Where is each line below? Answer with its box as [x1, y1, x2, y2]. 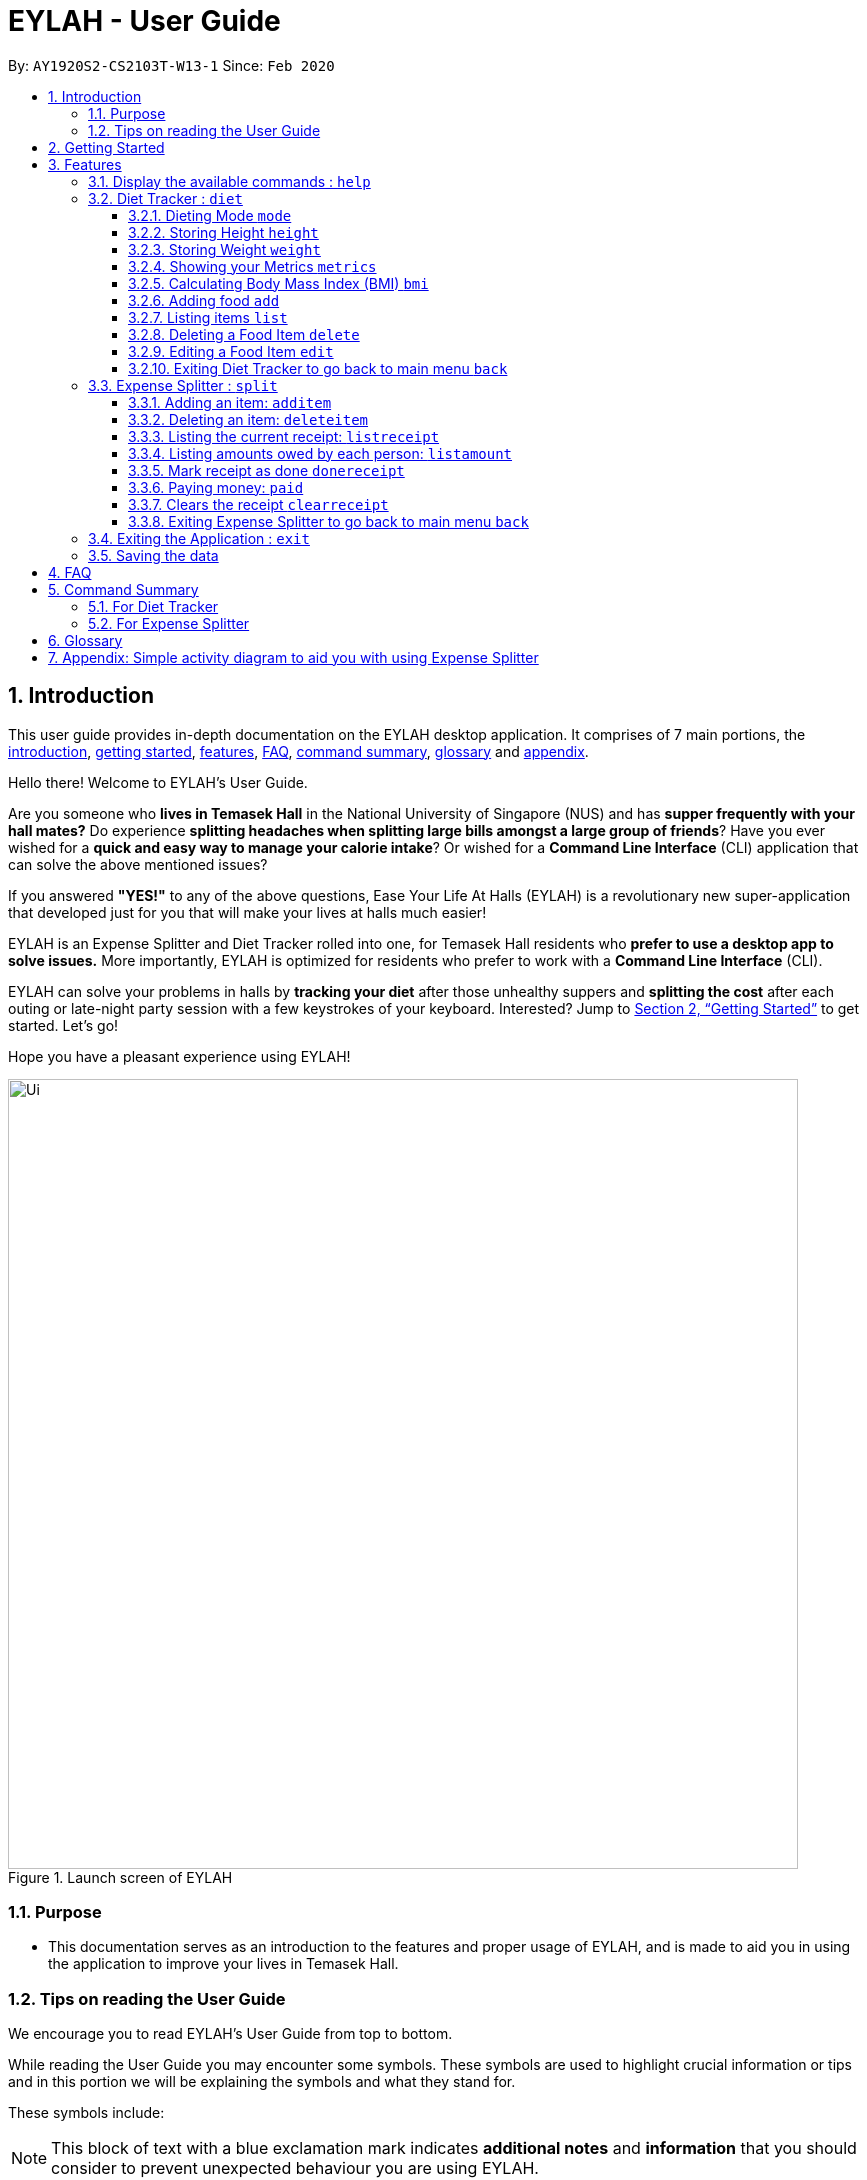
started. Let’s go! [8, 1016, 119, 1034]
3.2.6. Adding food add [128, 291, 280, 309]
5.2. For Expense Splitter [88, 614, 250, 632]
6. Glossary [48, 631, 123, 649]
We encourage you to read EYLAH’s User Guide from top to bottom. [8, 2025, 453, 2043]
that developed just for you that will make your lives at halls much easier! [8, 903, 487, 921]
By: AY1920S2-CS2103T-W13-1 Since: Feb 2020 [8, 56, 335, 74]
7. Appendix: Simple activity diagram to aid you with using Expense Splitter [48, 648, 539, 666]
